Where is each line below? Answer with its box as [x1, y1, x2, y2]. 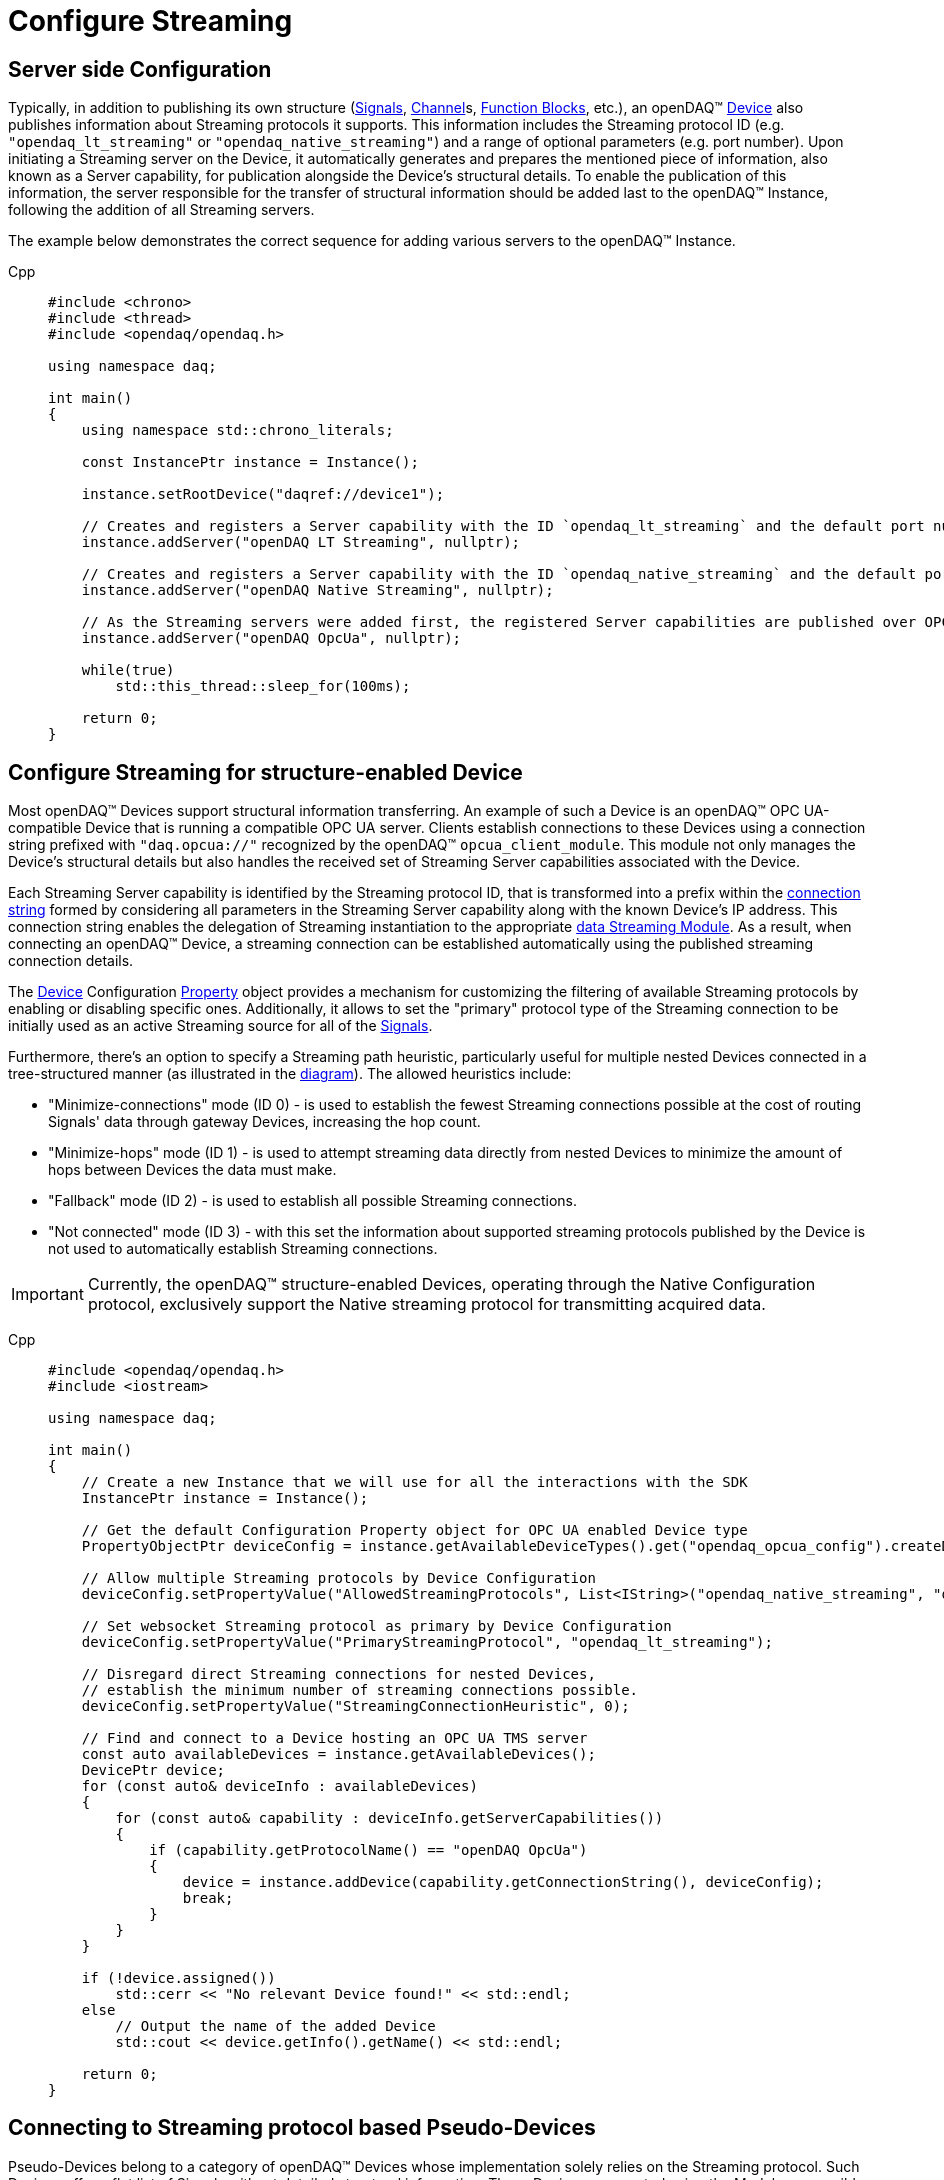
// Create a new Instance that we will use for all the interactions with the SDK [81, 1474, 748, 1491]
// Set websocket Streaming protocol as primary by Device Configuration [81, 1618, 672, 1635]
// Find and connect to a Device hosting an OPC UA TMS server [81, 1730, 588, 1747]
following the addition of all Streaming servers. [8, 201, 315, 219]
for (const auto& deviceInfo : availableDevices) [81, 1778, 478, 1795]
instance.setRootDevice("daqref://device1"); [81, 486, 445, 503]
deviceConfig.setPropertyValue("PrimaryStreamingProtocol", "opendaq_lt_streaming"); [81, 1634, 773, 1651]
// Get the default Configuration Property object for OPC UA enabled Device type [81, 1522, 748, 1539]
